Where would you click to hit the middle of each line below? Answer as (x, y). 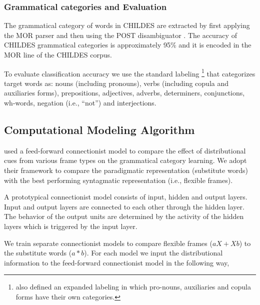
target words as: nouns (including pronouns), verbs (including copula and (116, 83)
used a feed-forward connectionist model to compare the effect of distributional (125, 150)
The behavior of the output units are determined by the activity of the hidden (124, 216)
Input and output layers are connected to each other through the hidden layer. (124, 206)
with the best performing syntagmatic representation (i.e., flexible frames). (118, 180)
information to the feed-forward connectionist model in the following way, (117, 262)
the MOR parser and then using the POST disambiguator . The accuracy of (120, 35)
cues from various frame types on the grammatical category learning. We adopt (125, 160)
